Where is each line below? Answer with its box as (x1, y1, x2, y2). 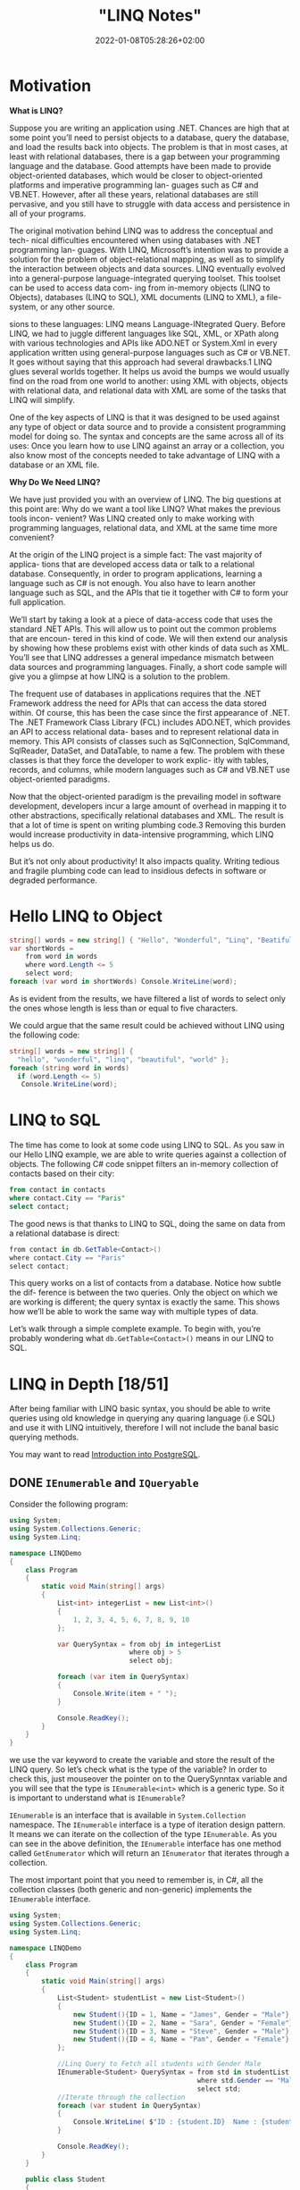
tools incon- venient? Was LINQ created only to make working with (9, 513, 254, 524)
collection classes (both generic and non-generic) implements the (9, 1884, 253, 1895)
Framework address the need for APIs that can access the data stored (9, 698, 267, 709)
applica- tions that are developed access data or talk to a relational (9, 558, 255, 569)
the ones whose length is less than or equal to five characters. (9, 1003, 238, 1013)
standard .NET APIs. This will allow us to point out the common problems (9, 623, 277, 634)
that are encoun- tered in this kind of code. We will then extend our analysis (9, 633, 288, 643)
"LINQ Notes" (97, 5, 203, 26)
